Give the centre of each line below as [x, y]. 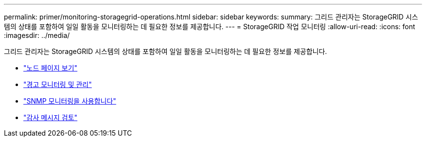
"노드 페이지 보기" [51, 68]
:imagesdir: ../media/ [37, 35]
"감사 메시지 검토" [51, 117]
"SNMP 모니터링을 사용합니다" [70, 101]
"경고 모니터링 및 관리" [58, 84]
